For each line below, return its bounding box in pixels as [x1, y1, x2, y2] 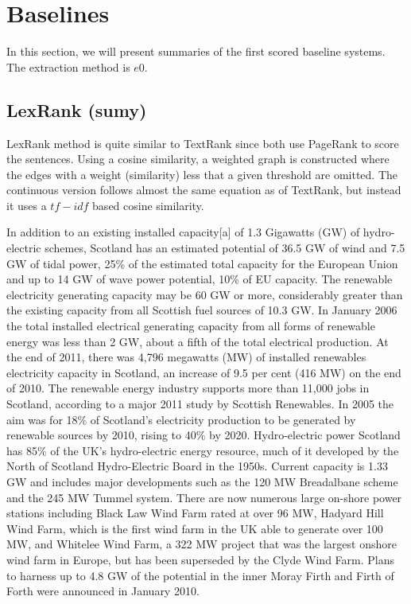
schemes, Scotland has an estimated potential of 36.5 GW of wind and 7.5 [45, 240, 405, 256]
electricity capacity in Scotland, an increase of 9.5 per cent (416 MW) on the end [6, 364, 401, 380]
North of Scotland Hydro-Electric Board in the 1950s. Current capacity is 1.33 [6, 458, 388, 474]
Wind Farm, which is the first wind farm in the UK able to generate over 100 [6, 520, 383, 536]
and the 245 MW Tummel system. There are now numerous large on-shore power [6, 489, 402, 505]
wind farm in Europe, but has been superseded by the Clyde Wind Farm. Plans [6, 551, 394, 567]
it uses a [6, 197, 47, 213]
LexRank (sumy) [6, 97, 147, 122]
